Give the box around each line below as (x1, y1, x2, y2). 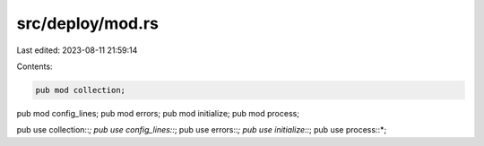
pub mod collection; (35, 85, 125, 95)
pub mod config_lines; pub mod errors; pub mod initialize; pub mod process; (16, 107, 300, 118)
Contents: (16, 61, 53, 72)
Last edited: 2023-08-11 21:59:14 (16, 45, 138, 56)
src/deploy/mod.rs (16, 13, 159, 33)
